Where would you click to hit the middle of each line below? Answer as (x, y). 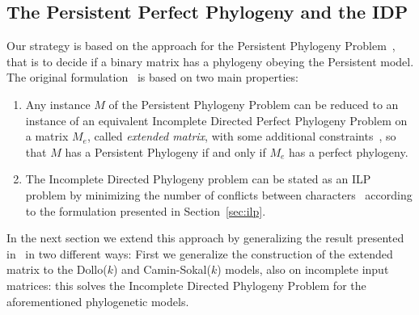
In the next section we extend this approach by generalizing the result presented (205, 238)
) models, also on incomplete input (303, 269)
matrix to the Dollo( (57, 269)
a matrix (47, 136)
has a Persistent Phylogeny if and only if (165, 151)
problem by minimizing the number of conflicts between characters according (219, 194)
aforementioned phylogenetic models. (98, 301)
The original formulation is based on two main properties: (152, 77)
